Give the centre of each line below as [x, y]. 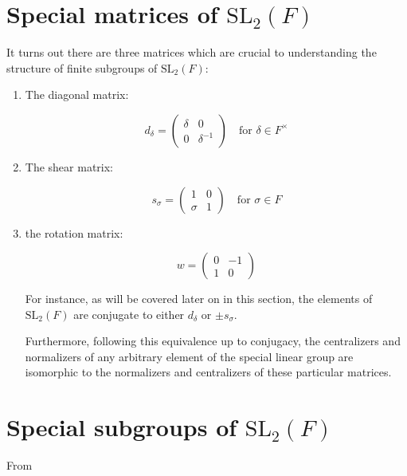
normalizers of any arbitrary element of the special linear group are [189, 356]
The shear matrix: [69, 166]
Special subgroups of [122, 427]
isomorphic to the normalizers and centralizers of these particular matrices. [208, 372]
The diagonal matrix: [77, 94]
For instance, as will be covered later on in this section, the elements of [199, 299]
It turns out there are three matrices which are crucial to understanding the [192, 52]
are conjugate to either [129, 314]
